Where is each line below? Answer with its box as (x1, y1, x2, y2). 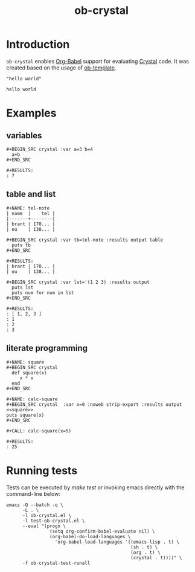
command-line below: (6, 490, 60, 497)
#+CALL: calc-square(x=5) (6, 428, 71, 434)
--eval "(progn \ (22, 523, 66, 529)
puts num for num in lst (11, 289, 74, 296)
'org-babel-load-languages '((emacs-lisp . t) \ (54, 539, 180, 545)
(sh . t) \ (130, 544, 158, 550)
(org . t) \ (130, 549, 161, 556)
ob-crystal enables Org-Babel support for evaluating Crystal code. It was (6, 57, 189, 65)
